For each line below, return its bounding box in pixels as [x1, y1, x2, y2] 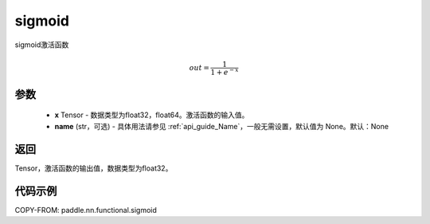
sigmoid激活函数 [14, 40, 69, 49]
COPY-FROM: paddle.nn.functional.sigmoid [14, 205, 157, 214]
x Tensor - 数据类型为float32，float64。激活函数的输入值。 [54, 110, 249, 120]
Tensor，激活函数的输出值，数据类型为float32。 [14, 163, 173, 173]
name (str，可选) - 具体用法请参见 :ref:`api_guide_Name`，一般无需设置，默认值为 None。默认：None [54, 121, 389, 131]
